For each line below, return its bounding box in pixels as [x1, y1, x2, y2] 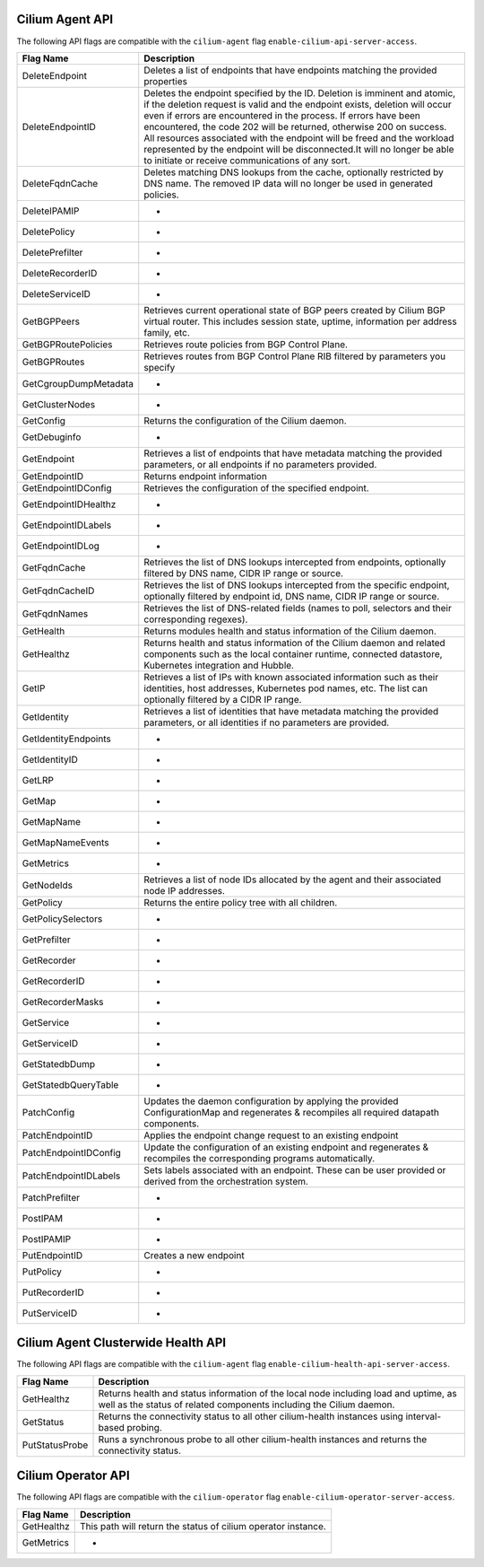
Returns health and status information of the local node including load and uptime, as [98, 1387, 457, 1399]
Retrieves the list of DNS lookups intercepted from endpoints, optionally [143, 556, 446, 568]
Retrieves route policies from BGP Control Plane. [143, 337, 349, 350]
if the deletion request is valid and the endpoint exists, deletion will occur [143, 98, 452, 110]
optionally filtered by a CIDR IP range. [143, 693, 302, 705]
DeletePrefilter [22, 246, 83, 258]
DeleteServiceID [22, 287, 91, 300]
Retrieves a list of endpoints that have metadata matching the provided [143, 447, 443, 460]
